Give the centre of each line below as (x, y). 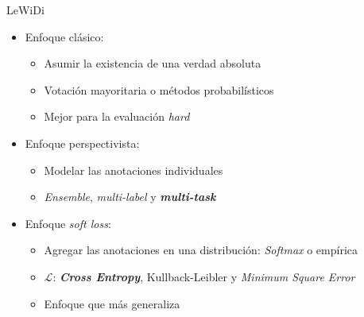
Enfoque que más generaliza (112, 303)
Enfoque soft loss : (68, 223)
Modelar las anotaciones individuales (134, 170)
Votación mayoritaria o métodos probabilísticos (159, 89)
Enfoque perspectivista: (82, 143)
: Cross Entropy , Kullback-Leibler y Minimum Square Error (204, 276)
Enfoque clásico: (64, 36)
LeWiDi (25, 10)
